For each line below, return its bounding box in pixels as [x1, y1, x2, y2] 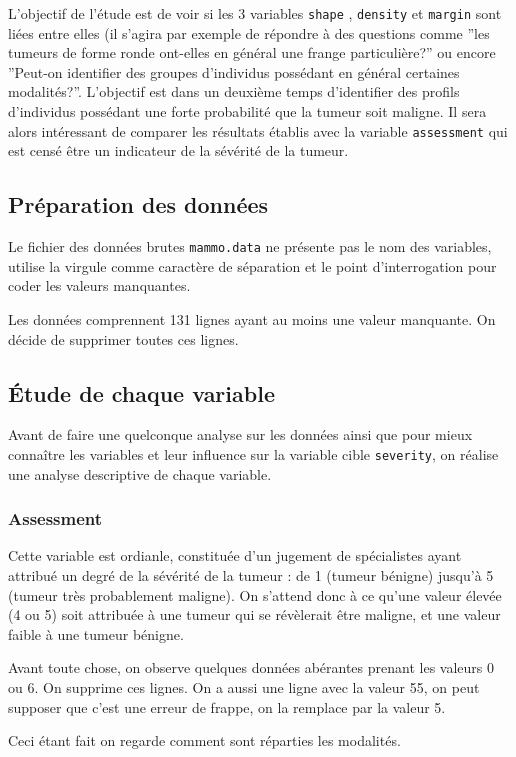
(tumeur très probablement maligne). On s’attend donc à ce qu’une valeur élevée [8, 584, 502, 605]
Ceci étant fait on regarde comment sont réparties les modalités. [8, 730, 401, 751]
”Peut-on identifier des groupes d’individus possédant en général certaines [8, 61, 460, 82]
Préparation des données [8, 189, 269, 220]
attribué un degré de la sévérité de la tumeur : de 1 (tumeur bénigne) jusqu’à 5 [8, 564, 494, 585]
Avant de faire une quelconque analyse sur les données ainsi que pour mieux [8, 424, 473, 445]
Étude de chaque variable [8, 377, 275, 408]
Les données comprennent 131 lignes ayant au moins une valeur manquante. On [8, 308, 496, 329]
